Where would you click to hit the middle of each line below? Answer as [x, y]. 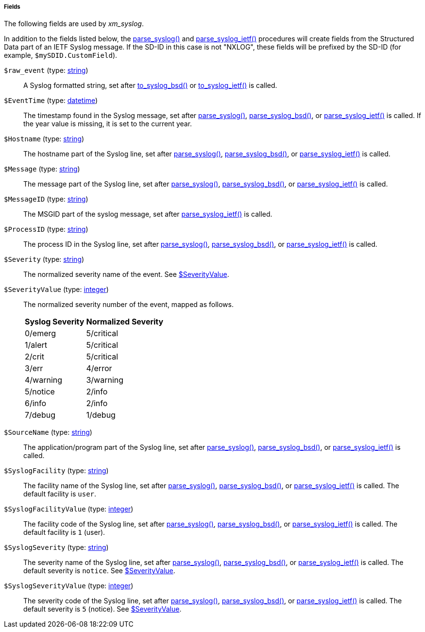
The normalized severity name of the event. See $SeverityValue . [126, 274]
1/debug [101, 415]
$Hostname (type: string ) [44, 139]
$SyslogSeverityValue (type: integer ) [69, 586]
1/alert [36, 345]
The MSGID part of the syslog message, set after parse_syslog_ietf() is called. [148, 214]
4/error [99, 368]
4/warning [44, 380]
